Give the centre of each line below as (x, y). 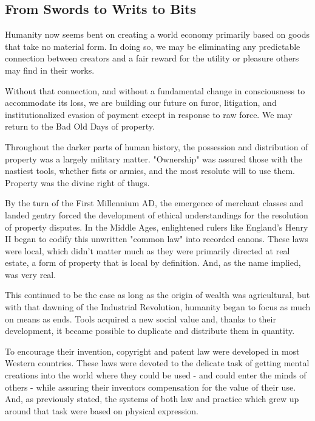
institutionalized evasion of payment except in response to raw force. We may (149, 114)
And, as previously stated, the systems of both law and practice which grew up (152, 399)
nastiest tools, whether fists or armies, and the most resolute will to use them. (150, 171)
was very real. (31, 274)
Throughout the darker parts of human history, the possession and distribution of (157, 146)
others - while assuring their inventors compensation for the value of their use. (151, 387)
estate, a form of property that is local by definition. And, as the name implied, (153, 263)
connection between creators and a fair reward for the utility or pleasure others (152, 58)
